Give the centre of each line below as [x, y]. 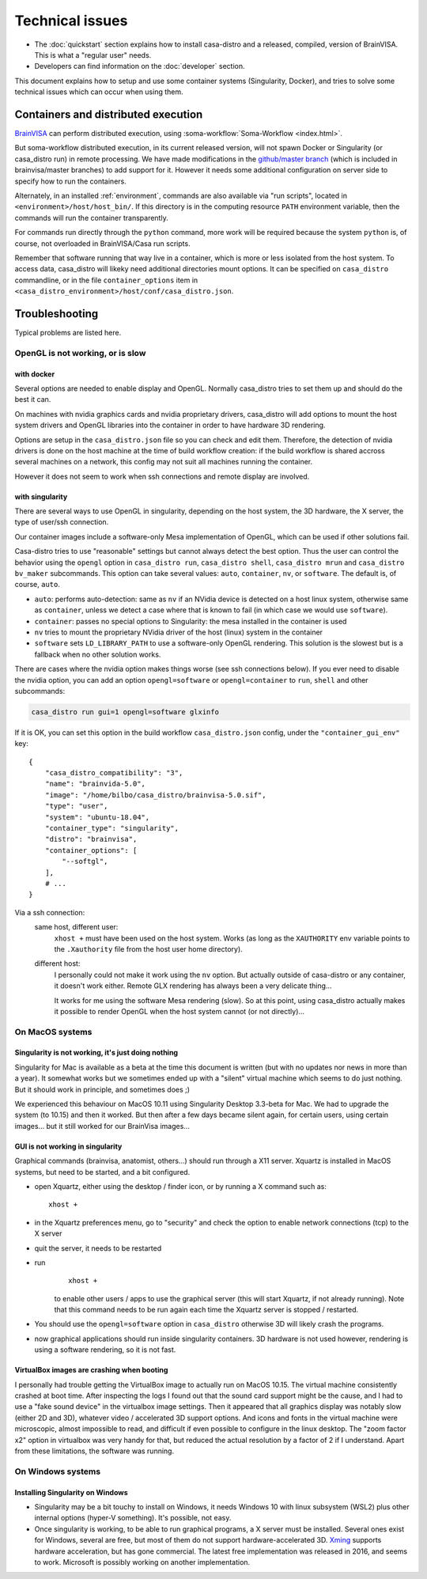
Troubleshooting [57, 314]
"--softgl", [85, 861]
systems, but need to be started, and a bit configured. [102, 1172]
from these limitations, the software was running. [94, 1451]
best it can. [33, 399]
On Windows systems [58, 1471]
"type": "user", [76, 806]
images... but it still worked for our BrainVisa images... [102, 1126]
